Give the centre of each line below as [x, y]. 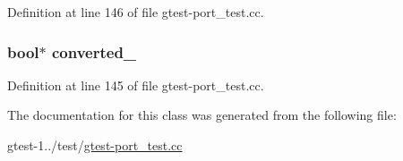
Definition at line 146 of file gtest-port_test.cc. [136, 12]
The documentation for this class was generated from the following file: [202, 115]
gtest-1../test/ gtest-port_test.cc [95, 145]
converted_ [94, 51]
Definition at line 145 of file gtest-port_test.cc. [136, 85]
